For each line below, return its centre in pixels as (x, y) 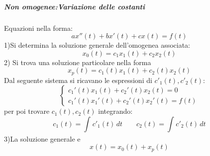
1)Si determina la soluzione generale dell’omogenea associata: (97, 45)
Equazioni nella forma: (38, 28)
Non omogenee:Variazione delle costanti (74, 6)
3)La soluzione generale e (42, 138)
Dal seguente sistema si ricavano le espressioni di (78, 80)
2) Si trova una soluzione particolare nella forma (78, 62)
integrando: (115, 111)
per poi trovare (27, 111)
